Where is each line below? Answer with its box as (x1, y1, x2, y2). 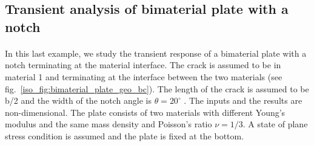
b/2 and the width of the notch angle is (5, 94, 152, 107)
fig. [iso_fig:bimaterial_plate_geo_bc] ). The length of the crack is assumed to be (5, 82, 309, 95)
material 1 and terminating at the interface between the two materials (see (5, 70, 282, 83)
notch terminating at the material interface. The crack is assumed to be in (5, 59, 281, 71)
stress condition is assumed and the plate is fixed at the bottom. (5, 129, 244, 142)
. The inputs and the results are (184, 94, 302, 107)
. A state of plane (242, 118, 308, 130)
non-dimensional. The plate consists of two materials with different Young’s (5, 106, 286, 118)
